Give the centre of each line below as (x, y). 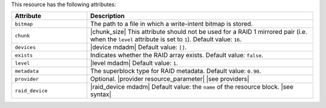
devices (25, 47)
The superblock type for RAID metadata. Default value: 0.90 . (176, 71)
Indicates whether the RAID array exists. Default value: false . (177, 56)
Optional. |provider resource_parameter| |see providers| (170, 79)
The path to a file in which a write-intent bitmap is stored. (171, 24)
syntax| (101, 95)
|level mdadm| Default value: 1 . (134, 63)
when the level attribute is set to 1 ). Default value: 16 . (166, 39)
